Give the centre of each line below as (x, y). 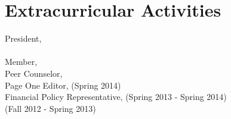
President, (23, 38)
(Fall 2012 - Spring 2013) (50, 108)
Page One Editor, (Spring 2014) (63, 85)
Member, (21, 62)
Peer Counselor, (34, 73)
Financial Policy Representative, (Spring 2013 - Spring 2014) (116, 97)
